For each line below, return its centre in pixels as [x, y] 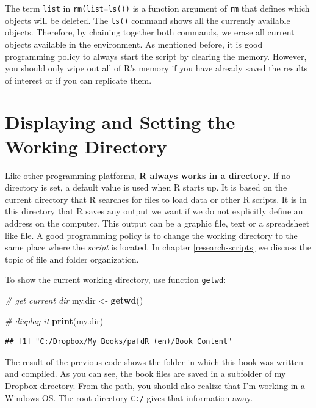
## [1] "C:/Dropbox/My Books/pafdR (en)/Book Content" [119, 342]
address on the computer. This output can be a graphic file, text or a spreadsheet [157, 223]
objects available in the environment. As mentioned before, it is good [134, 44]
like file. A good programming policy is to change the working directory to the [151, 235]
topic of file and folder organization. [72, 259]
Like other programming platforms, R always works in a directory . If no [148, 175]
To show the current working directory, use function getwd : [116, 279]
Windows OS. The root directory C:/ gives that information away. [129, 397]
